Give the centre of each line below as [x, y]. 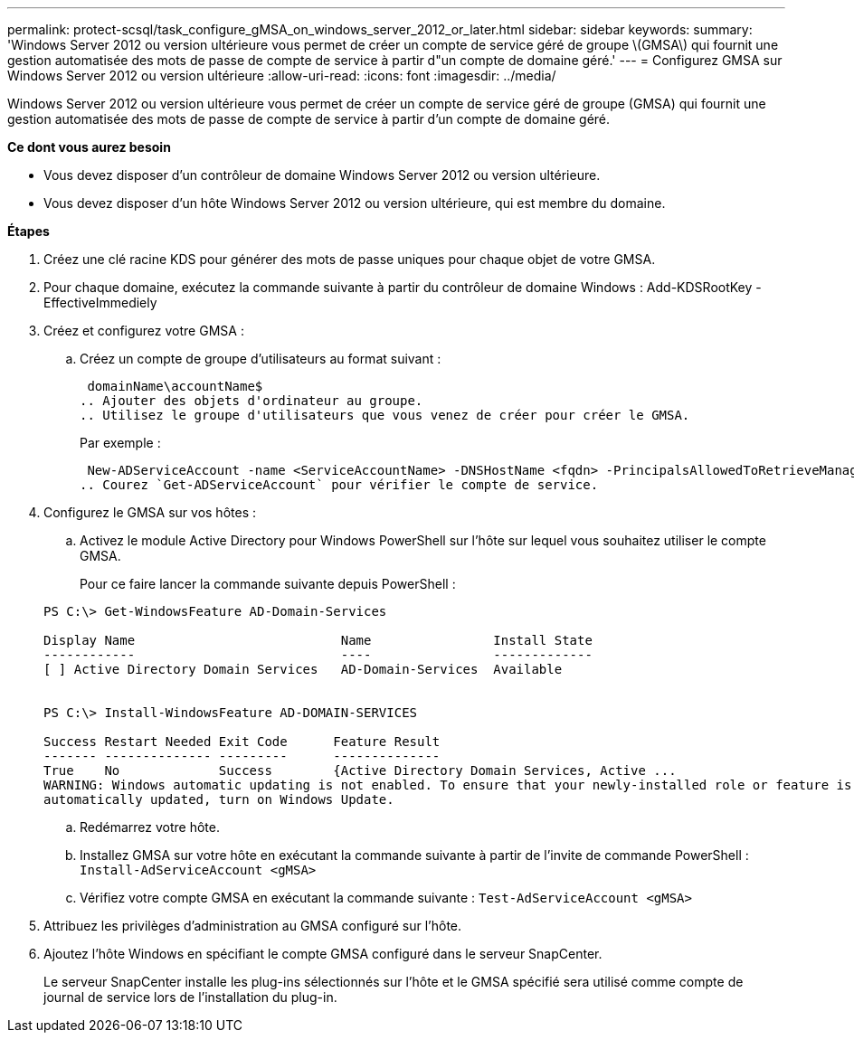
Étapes [28, 231]
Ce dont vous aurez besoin [89, 147]
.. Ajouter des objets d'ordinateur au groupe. [251, 401]
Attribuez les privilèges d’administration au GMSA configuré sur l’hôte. [253, 926]
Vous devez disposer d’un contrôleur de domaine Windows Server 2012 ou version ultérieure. [322, 175]
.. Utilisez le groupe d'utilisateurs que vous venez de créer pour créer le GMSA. [385, 415]
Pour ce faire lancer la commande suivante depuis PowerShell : [268, 584]
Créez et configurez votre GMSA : [144, 331]
